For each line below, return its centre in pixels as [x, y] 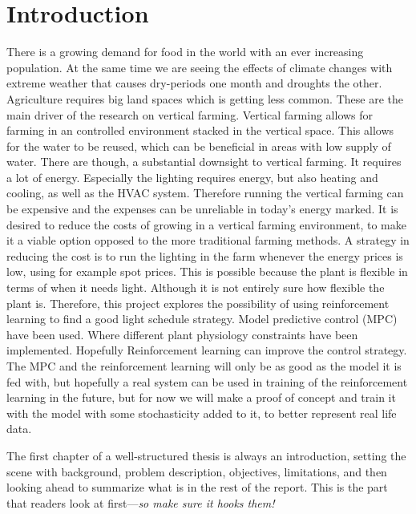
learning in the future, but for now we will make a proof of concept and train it [201, 397]
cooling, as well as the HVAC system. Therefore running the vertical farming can [205, 193]
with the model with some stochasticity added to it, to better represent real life [202, 413]
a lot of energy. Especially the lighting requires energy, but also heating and [192, 177]
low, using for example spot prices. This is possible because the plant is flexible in [207, 271]
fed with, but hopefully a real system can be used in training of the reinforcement [207, 381]
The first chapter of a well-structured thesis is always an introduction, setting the [206, 455]
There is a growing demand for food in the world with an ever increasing [185, 52]
